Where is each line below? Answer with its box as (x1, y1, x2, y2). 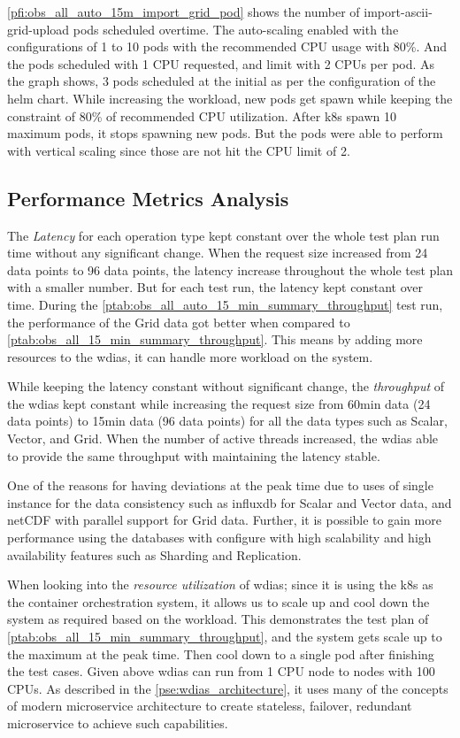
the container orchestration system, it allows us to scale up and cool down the (7, 592, 430, 611)
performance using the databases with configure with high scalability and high (7, 528, 432, 547)
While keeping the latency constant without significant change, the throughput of (7, 377, 445, 396)
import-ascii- (364, 3, 433, 20)
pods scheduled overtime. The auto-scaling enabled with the (73, 19, 399, 38)
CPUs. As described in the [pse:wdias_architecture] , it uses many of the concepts (7, 679, 448, 697)
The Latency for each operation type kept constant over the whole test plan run (7, 226, 440, 244)
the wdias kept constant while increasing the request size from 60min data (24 (7, 394, 431, 412)
